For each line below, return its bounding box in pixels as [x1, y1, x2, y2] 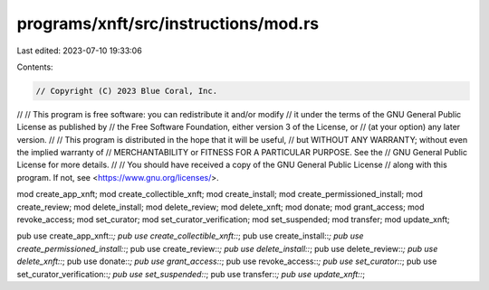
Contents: [16, 61, 53, 72]
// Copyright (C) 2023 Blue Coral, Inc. [35, 86, 217, 96]
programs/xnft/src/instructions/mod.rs [16, 14, 320, 33]
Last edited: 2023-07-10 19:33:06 [16, 45, 142, 56]
